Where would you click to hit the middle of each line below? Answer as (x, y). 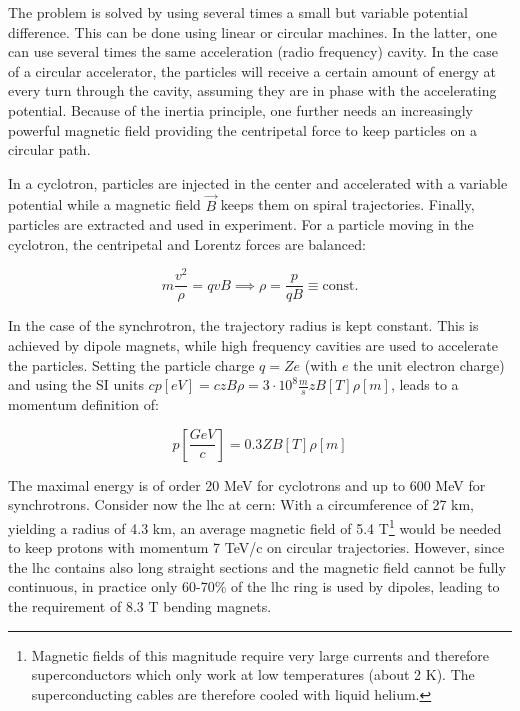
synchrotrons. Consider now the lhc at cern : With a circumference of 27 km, (241, 504)
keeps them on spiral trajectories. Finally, (347, 204)
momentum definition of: (83, 404)
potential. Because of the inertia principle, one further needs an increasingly (240, 109)
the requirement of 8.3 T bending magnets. (140, 605)
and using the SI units (76, 384)
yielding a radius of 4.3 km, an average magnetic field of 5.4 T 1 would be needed (255, 526)
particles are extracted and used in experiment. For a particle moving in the (241, 224)
